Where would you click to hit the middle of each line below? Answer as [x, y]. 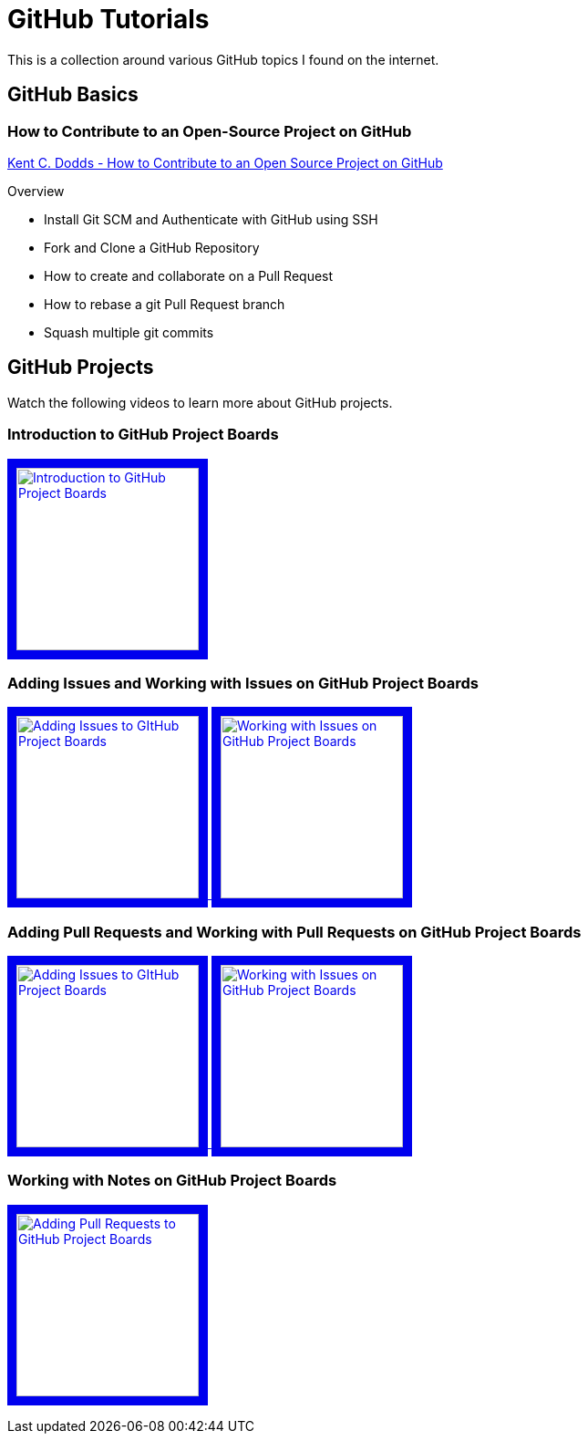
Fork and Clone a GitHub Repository [152, 247]
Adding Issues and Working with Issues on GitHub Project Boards [243, 683]
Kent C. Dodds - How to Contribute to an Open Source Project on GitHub [225, 162]
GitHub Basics [73, 95]
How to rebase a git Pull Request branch [165, 304]
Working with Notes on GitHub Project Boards [172, 1181]
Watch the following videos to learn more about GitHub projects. [200, 402]
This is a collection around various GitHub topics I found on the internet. [223, 59]
